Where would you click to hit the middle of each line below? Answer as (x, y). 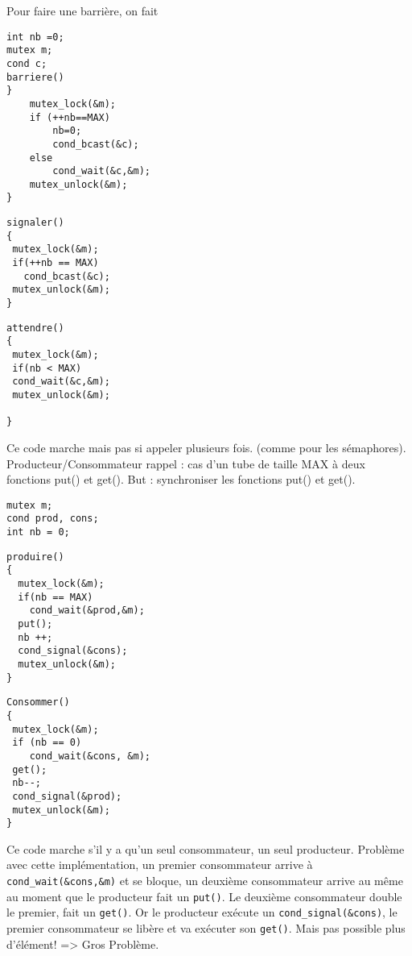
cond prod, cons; (53, 519)
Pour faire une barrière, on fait (82, 10)
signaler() (35, 223)
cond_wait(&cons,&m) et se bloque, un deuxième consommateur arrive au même (205, 881)
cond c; (27, 63)
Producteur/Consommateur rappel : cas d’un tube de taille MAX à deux (186, 463)
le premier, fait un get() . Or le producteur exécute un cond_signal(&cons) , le (202, 912)
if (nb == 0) (47, 743)
